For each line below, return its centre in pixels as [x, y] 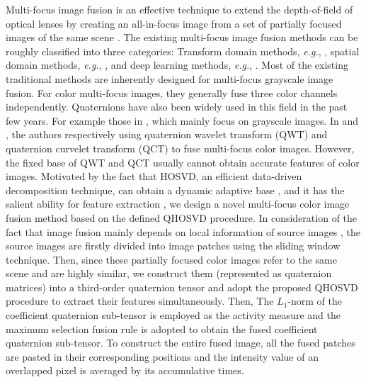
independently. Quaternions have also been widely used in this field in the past [177, 107]
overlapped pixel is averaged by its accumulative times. [125, 370]
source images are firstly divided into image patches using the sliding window [173, 246]
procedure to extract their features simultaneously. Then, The [140, 301]
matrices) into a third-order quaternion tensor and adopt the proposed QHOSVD [182, 287]
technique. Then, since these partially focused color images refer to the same [171, 259]
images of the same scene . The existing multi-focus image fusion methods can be [182, 37]
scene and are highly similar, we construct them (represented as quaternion [169, 273]
